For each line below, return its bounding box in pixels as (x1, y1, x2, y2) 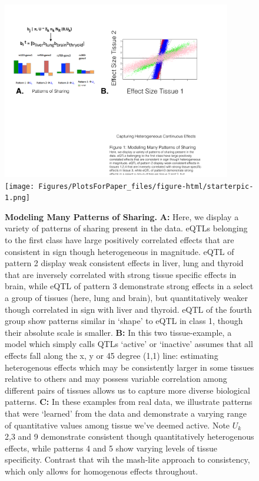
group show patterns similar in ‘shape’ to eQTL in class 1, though (5, 315, 243, 327)
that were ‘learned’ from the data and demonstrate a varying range (5, 407, 247, 419)
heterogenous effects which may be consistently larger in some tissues (5, 361, 254, 373)
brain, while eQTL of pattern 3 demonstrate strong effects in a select (5, 280, 254, 292)
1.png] (5, 194, 30, 202)
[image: (5, 182, 35, 191)
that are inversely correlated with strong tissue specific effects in (5, 268, 237, 280)
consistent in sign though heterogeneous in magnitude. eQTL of (5, 245, 234, 257)
